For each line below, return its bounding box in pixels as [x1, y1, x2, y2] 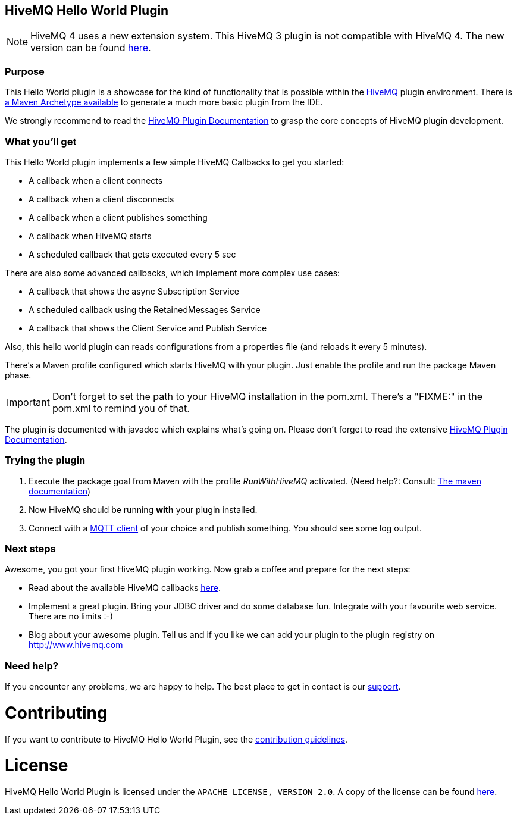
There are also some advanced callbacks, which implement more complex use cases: [5, 267, 340, 278]
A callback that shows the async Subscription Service [29, 286, 239, 296]
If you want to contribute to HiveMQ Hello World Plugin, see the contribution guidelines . [5, 734, 348, 744]
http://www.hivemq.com [29, 640, 123, 650]
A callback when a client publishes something [29, 212, 208, 223]
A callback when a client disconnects [29, 193, 174, 204]
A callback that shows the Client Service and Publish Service [29, 323, 267, 333]
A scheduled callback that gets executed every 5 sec [29, 249, 236, 259]
